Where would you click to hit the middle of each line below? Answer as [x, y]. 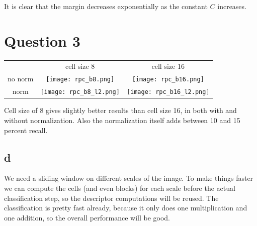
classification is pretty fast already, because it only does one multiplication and [126, 208]
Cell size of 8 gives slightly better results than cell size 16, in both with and [120, 110]
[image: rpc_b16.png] [168, 80]
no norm [21, 79]
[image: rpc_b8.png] [80, 80]
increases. [232, 6]
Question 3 [42, 40]
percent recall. [26, 130]
